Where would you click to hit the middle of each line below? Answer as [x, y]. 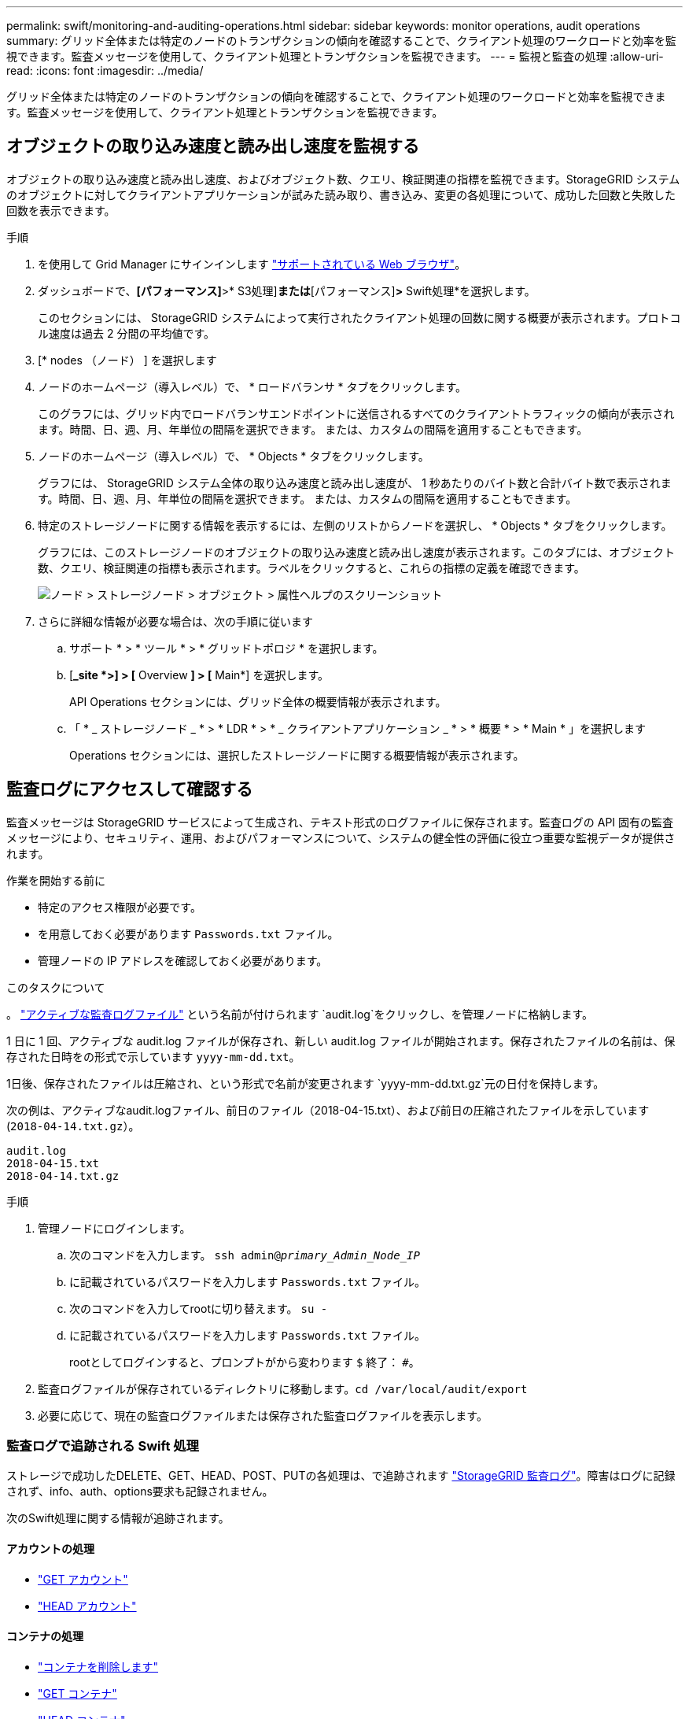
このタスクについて [56, 987]
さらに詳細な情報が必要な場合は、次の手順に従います [175, 621]
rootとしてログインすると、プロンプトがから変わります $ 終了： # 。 [245, 1362]
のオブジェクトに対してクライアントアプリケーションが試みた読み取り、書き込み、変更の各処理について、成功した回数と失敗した [341, 194]
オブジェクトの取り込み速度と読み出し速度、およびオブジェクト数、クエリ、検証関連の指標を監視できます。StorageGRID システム [343, 179]
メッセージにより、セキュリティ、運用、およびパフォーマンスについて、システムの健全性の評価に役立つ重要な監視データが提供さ [341, 837]
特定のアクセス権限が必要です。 [120, 907]
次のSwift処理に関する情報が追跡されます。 [118, 1518]
